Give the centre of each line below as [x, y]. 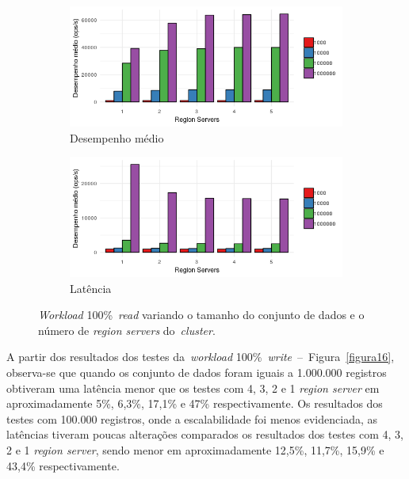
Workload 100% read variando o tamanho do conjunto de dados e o [201, 315]
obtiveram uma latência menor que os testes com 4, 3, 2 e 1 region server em [193, 388]
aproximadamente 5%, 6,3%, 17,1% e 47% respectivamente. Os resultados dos [195, 403]
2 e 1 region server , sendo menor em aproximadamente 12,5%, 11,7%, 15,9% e [195, 450]
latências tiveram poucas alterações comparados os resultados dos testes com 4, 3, [205, 434]
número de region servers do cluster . [127, 330]
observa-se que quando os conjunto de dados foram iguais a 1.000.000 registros [197, 373]
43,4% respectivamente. [63, 465]
